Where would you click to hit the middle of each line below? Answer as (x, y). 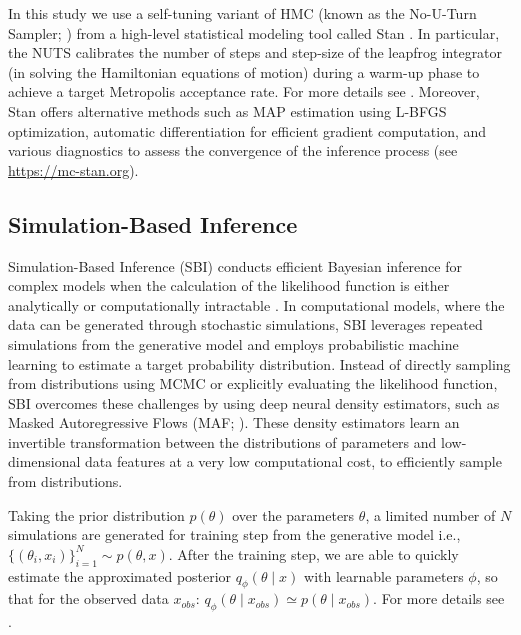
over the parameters (293, 514)
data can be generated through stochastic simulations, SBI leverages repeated (245, 324)
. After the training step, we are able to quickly (313, 553)
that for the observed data (88, 598)
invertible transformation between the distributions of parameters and (222, 441)
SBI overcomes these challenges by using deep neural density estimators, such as (254, 402)
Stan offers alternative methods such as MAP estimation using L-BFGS (227, 110)
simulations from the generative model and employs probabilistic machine (233, 343)
